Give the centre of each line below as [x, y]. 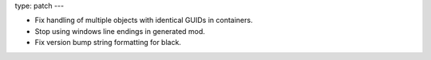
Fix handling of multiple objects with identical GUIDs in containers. [144, 21]
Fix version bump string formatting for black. [108, 43]
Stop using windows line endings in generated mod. [120, 31]
